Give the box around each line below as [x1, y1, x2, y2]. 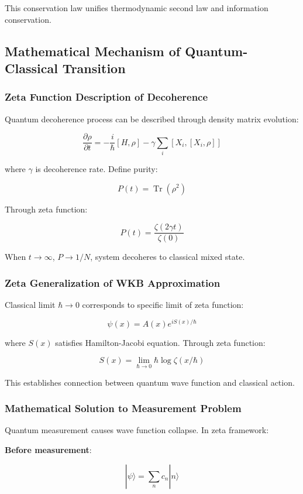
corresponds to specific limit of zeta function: [82, 299, 244, 311]
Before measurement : [5, 443, 92, 455]
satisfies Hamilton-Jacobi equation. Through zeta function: [55, 336, 266, 348]
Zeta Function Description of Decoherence [5, 90, 208, 104]
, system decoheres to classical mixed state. [90, 251, 245, 263]
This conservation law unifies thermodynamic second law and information [5, 2, 268, 13]
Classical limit [5, 299, 56, 311]
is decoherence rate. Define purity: [35, 162, 158, 174]
